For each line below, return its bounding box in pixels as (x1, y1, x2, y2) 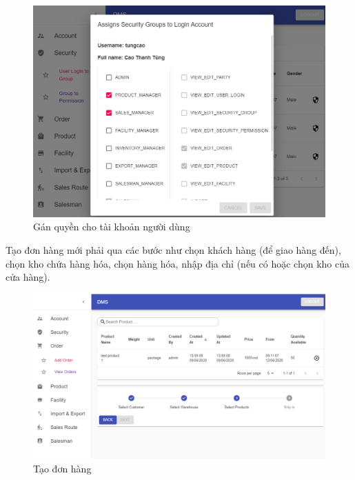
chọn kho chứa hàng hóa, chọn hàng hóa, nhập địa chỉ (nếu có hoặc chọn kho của (6, 256, 349, 270)
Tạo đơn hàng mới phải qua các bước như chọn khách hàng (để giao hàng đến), (6, 243, 341, 257)
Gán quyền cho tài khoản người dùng (33, 219, 190, 234)
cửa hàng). (6, 270, 50, 284)
